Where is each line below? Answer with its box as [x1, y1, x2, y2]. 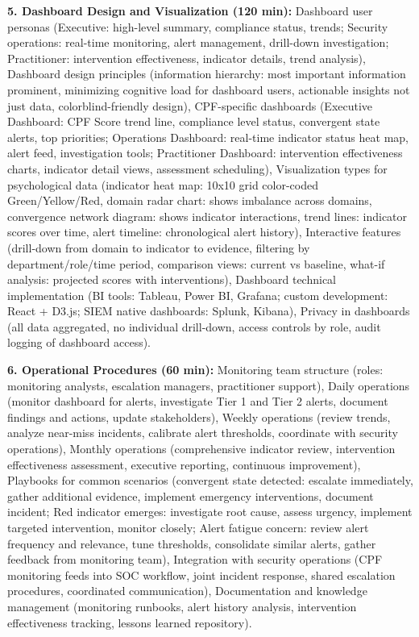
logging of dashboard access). [7, 334, 151, 351]
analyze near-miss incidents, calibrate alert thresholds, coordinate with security [7, 424, 398, 441]
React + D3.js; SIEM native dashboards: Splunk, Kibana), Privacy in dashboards [7, 302, 410, 319]
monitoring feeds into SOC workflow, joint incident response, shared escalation [7, 566, 396, 583]
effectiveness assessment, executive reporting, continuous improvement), [7, 456, 361, 473]
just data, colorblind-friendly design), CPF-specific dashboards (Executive [7, 97, 373, 114]
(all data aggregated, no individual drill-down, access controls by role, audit [7, 318, 381, 335]
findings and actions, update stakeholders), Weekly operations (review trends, [7, 408, 391, 425]
